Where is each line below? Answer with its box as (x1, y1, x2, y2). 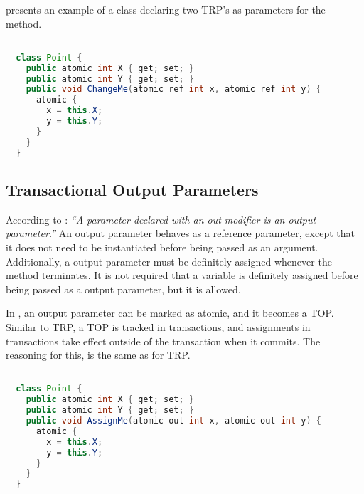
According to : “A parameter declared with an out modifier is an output (6, 211, 316, 226)
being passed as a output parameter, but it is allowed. (6, 281, 241, 296)
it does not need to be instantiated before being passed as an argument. (6, 239, 318, 254)
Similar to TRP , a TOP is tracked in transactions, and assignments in (6, 319, 311, 334)
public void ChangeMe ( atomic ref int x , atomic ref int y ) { (26, 84, 321, 95)
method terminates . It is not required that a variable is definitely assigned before (6, 268, 358, 283)
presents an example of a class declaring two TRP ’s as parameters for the (6, 2, 326, 16)
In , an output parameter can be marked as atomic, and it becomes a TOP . (6, 305, 334, 320)
